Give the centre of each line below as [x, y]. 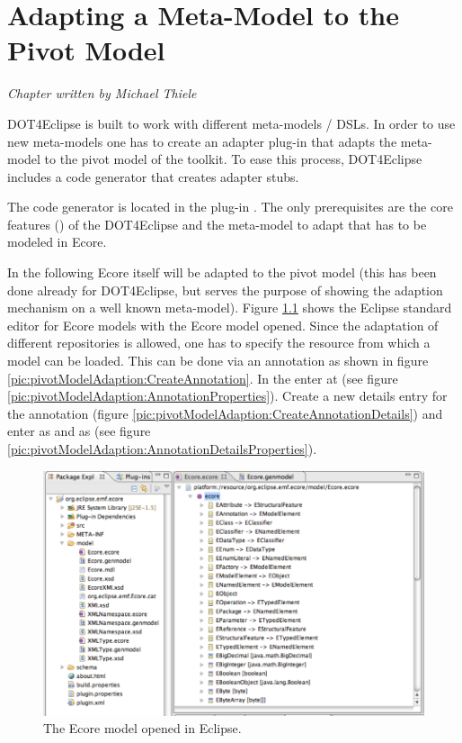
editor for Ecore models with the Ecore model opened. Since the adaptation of [223, 325]
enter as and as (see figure [79, 431]
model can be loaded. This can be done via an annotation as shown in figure [218, 361]
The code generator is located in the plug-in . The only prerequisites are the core [230, 207]
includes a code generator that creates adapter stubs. [153, 176]
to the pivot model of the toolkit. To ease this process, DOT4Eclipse [233, 159]
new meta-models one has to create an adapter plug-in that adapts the [202, 141]
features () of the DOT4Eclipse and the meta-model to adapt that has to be [217, 224]
